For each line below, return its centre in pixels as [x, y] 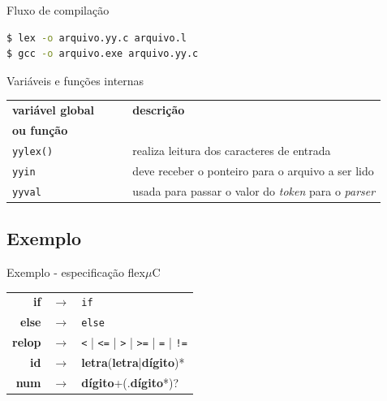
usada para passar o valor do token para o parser [254, 190]
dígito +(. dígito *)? [130, 382]
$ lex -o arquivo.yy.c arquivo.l [97, 38]
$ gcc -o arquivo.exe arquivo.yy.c [103, 54]
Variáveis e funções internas [75, 80]
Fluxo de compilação [58, 10]
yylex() [33, 151]
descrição [159, 110]
